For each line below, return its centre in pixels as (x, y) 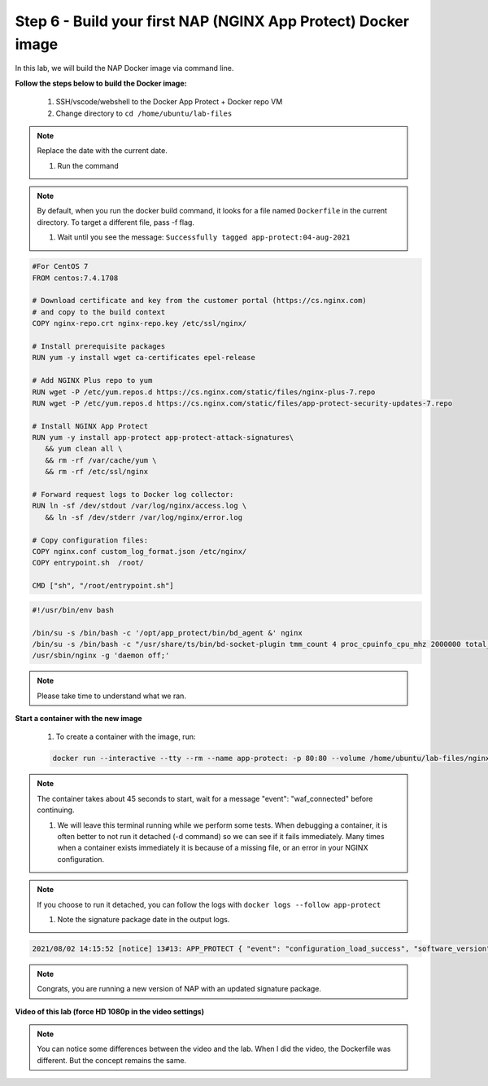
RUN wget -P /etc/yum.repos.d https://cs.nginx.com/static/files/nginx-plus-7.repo (204, 392)
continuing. (56, 810)
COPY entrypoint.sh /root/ (88, 563)
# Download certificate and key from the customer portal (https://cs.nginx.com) (200, 301)
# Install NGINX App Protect (90, 426)
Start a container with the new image (78, 719)
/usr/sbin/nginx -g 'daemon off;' (101, 655)
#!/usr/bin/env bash (73, 610)
